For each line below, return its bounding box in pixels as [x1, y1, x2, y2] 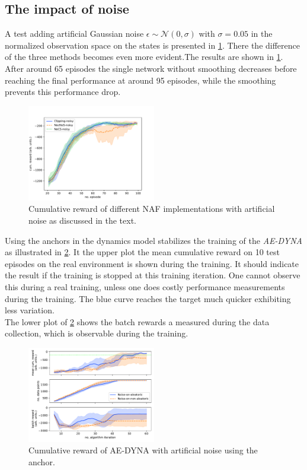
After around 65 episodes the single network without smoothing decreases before [5, 62, 297, 74]
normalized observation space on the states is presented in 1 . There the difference [5, 39, 300, 51]
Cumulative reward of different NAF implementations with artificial [28, 202, 275, 215]
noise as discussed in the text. [28, 214, 136, 226]
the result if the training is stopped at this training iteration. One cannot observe [5, 269, 300, 281]
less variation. [5, 304, 55, 316]
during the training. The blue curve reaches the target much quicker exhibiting [5, 292, 291, 304]
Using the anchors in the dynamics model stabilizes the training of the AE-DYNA [5, 234, 302, 246]
